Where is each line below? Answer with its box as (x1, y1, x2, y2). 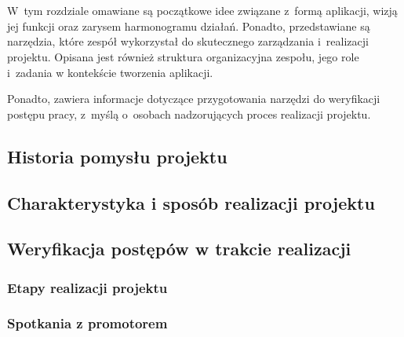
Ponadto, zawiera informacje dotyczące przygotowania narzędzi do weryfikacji (7, 90, 380, 107)
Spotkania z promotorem (7, 313, 168, 333)
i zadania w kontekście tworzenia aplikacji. (7, 64, 213, 80)
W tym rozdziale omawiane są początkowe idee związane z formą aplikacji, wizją (7, 2, 398, 19)
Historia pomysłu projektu (7, 144, 227, 168)
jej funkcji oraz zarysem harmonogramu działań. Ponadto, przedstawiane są (7, 17, 370, 34)
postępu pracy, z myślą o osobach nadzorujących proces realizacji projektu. (7, 105, 371, 122)
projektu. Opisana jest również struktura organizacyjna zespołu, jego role (7, 48, 359, 64)
